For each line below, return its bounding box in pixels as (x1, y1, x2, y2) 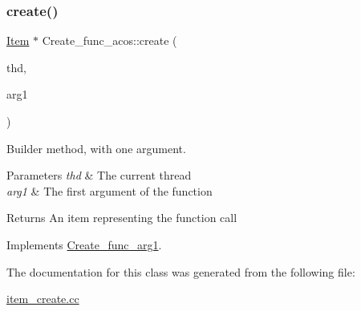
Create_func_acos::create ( (42, 32, 177, 49)
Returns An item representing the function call (6, 209, 237, 226)
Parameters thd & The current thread (6, 167, 192, 184)
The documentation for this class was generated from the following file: (6, 263, 355, 280)
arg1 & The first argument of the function (6, 182, 213, 199)
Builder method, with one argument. (6, 139, 186, 156)
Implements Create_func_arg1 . (6, 236, 162, 252)
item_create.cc (6, 290, 79, 307)
